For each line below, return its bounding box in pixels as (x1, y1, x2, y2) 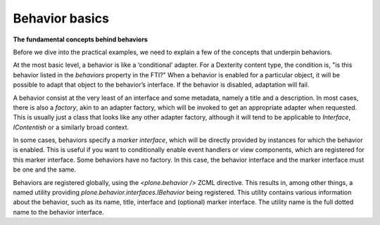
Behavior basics (13, 11, 109, 26)
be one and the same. (13, 165, 77, 174)
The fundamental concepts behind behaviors (13, 35, 148, 44)
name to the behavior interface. (13, 207, 105, 216)
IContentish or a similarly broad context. (13, 123, 129, 131)
